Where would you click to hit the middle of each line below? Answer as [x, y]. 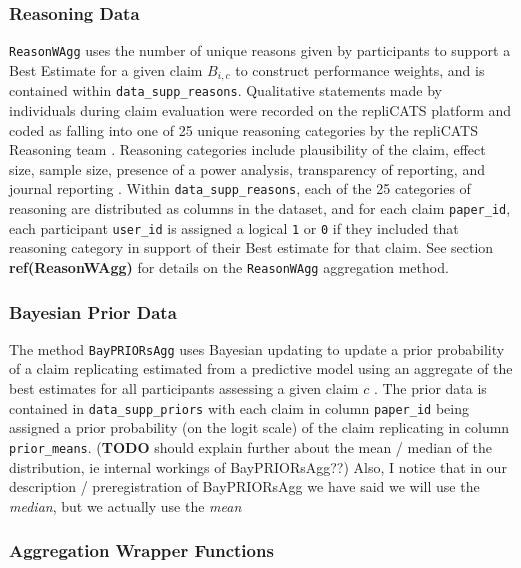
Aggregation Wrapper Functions [141, 550]
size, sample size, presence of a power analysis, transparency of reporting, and [247, 168]
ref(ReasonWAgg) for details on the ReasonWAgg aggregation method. [229, 266]
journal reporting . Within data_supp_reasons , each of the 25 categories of [240, 188]
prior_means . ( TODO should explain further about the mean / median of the [250, 446]
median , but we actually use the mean [125, 505]
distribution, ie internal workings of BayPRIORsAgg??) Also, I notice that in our [258, 466]
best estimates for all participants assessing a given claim [184, 388]
